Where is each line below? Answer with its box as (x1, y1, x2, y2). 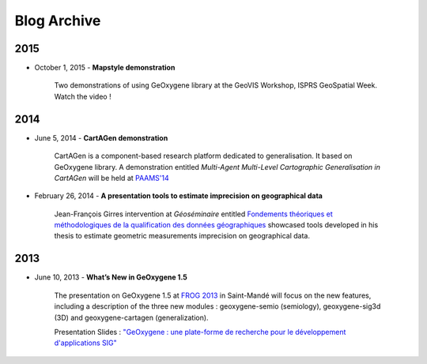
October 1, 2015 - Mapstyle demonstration (34, 63, 176, 73)
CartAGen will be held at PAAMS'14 (54, 173, 169, 182)
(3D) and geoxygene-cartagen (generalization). (54, 313, 209, 322)
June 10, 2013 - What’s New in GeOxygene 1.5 (34, 272, 187, 282)
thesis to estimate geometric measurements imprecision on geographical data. (54, 231, 310, 241)
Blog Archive (14, 12, 101, 29)
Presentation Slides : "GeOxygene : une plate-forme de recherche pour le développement (54, 327, 346, 336)
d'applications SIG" (54, 338, 118, 347)
